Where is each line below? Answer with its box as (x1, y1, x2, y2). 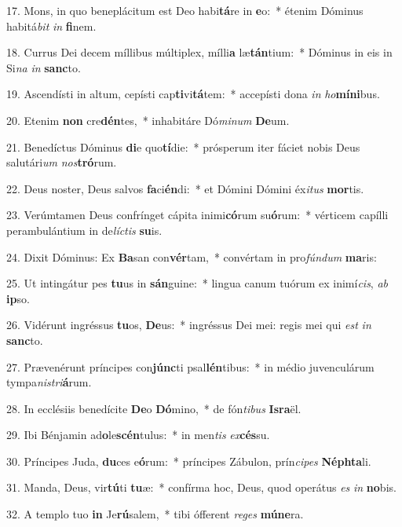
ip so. (6, 290, 30, 306)
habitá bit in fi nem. (6, 17, 97, 34)
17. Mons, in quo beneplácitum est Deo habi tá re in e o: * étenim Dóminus (6, 2, 364, 18)
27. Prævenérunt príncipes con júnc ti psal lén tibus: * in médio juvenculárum (6, 358, 375, 375)
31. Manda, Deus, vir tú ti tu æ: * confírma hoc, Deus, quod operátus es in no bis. (6, 479, 397, 496)
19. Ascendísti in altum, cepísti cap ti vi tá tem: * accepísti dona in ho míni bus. (6, 86, 380, 102)
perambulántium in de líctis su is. (6, 221, 163, 238)
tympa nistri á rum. (6, 374, 92, 390)
